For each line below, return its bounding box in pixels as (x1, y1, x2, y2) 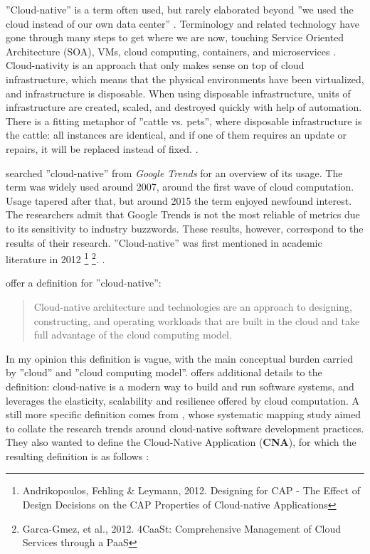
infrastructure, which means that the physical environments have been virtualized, (6, 71, 364, 86)
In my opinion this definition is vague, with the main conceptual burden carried (6, 351, 353, 366)
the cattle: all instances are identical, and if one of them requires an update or (6, 127, 347, 142)
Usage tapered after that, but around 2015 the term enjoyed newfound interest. (6, 193, 352, 208)
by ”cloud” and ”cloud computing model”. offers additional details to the (6, 365, 322, 380)
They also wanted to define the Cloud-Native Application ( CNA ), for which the (6, 435, 356, 449)
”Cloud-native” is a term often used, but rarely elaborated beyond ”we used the (6, 2, 354, 16)
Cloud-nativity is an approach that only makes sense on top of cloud (6, 58, 305, 73)
